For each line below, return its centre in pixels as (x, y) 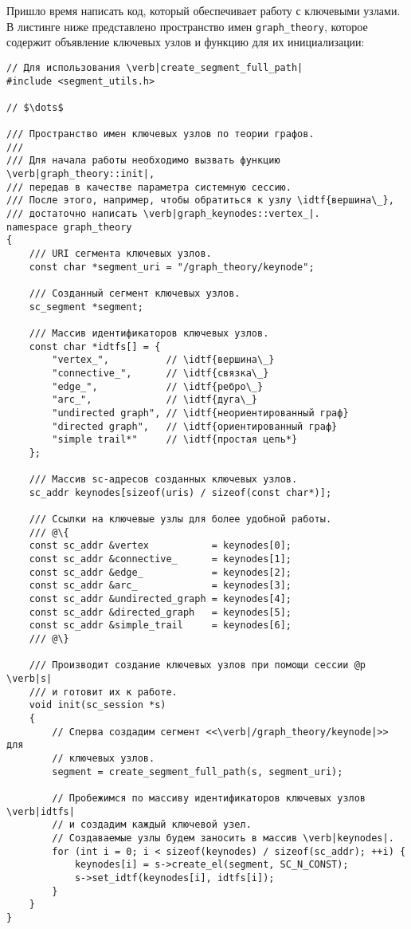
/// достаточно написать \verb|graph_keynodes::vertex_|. (163, 214)
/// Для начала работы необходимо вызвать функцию (143, 161)
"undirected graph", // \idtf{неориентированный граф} (200, 413)
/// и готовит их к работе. (103, 692)
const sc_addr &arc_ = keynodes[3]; (160, 586)
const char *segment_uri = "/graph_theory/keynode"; (172, 267)
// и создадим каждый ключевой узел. (152, 825)
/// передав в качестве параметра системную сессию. (149, 187)
